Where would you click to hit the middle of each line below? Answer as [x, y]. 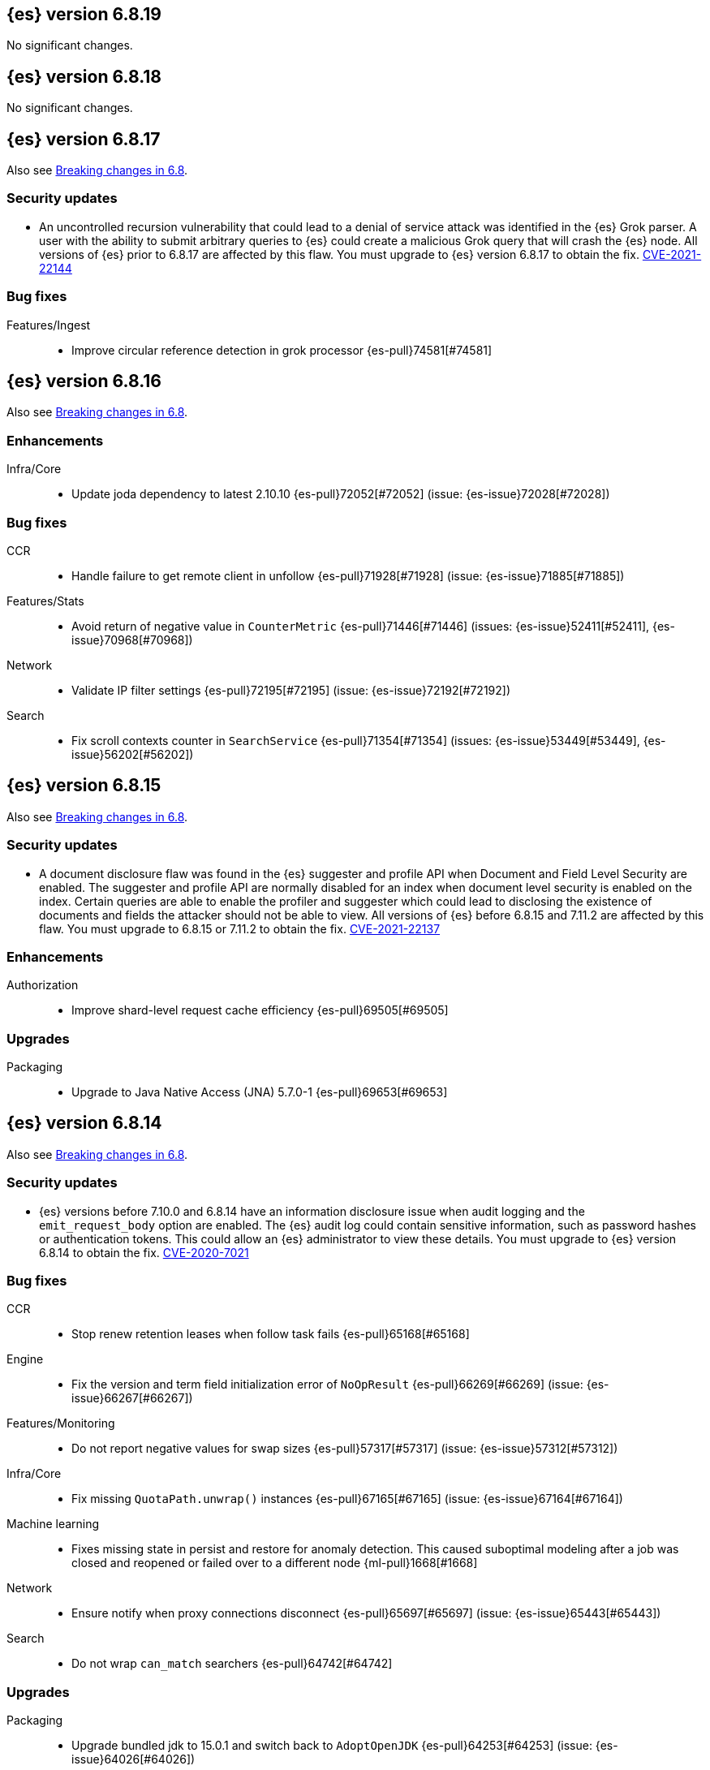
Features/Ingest [49, 325]
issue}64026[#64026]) [133, 1759]
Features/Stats [45, 601]
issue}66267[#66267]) [132, 1398]
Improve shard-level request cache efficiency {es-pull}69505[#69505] [260, 1010]
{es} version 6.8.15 [84, 786]
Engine [25, 1359]
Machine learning [53, 1524]
